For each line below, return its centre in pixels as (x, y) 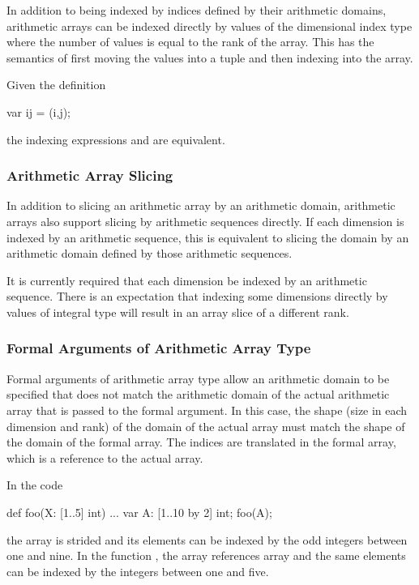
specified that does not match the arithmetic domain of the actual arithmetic (198, 394)
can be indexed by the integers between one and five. (138, 571)
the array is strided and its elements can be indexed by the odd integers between (207, 539)
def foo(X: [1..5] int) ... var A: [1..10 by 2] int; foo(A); (139, 512)
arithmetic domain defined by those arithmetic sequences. (150, 253)
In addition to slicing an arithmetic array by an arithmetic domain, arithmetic (201, 205)
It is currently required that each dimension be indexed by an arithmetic (187, 280)
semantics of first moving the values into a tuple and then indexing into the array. (210, 57)
